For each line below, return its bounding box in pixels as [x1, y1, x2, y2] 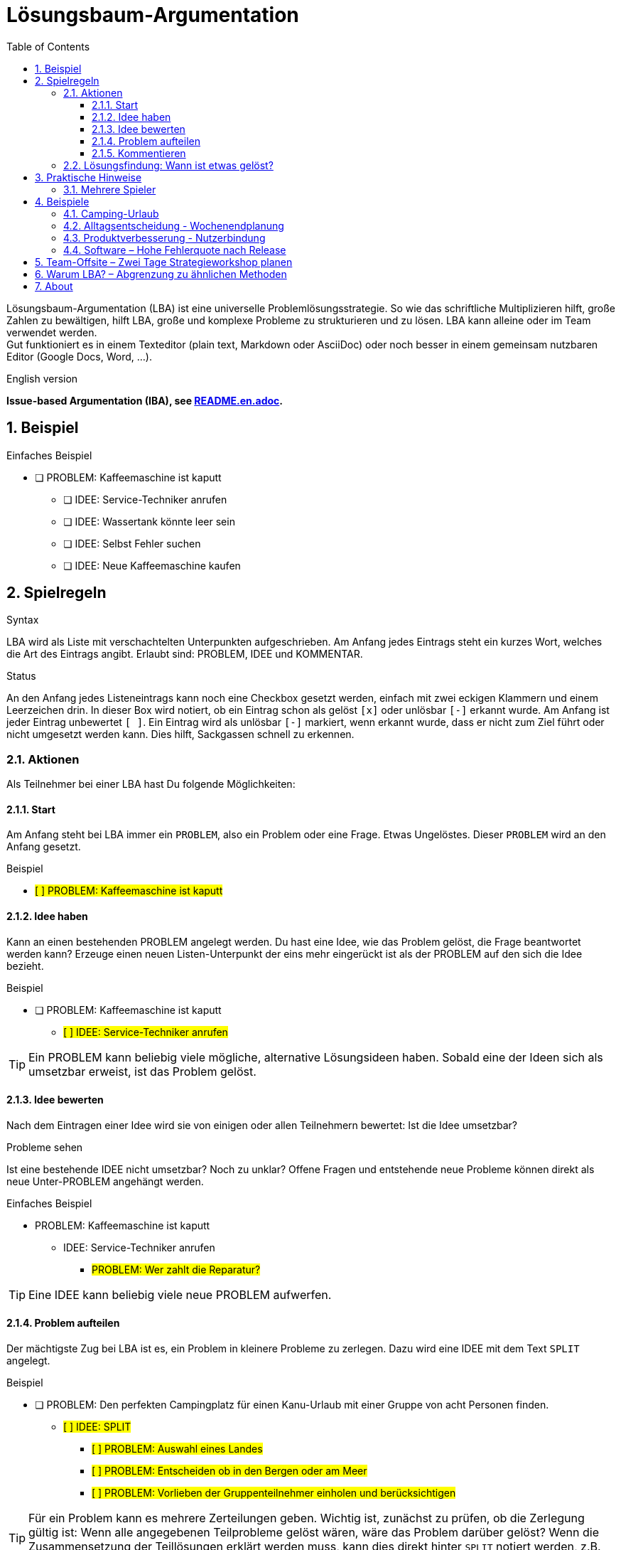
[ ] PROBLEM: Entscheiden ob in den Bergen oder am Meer [92, 1465, 367, 1477]
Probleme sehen [6, 1140, 83, 1153]
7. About [35, 279, 73, 292]
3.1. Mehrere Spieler [63, 183, 156, 196]
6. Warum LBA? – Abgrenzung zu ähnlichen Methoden [35, 267, 287, 280]
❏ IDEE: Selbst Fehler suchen [63, 537, 201, 550]
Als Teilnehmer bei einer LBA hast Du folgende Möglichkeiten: [6, 778, 296, 791]
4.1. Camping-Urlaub [63, 207, 159, 220]
